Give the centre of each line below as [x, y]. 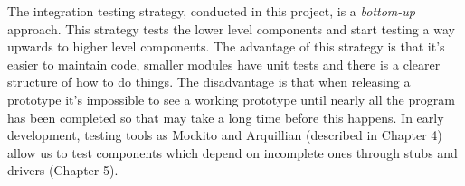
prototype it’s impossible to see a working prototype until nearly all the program [231, 99]
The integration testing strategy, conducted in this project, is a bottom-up [211, 11]
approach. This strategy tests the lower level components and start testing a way [231, 28]
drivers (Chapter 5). [63, 170]
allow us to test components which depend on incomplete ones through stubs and [232, 152]
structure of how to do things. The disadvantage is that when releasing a [209, 82]
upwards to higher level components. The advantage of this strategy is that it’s [226, 46]
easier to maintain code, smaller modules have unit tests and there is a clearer [224, 64]
